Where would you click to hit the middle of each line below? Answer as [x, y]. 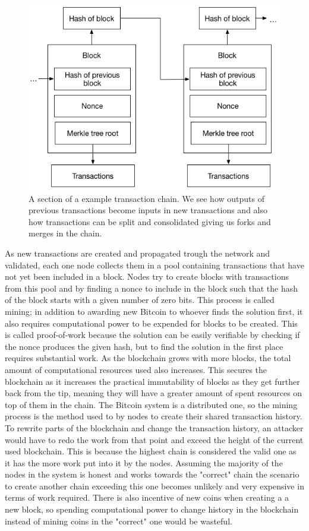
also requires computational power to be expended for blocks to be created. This [151, 323]
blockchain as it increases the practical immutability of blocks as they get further [152, 381]
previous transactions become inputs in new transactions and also [148, 210]
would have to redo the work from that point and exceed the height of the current [154, 439]
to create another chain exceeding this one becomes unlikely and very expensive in [154, 486]
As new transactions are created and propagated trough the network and [138, 253]
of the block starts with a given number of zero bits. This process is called [140, 300]
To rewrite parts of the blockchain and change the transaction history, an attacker [154, 427]
